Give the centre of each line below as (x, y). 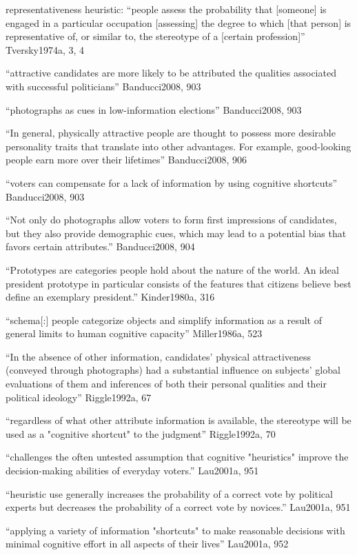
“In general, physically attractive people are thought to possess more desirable (171, 133)
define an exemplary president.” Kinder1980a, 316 (110, 297)
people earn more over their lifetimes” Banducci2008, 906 (126, 160)
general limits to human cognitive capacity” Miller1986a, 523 (134, 333)
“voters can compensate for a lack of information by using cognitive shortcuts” (172, 182)
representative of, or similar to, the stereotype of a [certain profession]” (155, 36)
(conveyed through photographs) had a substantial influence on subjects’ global (173, 370)
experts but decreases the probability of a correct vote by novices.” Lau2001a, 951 (178, 507)
